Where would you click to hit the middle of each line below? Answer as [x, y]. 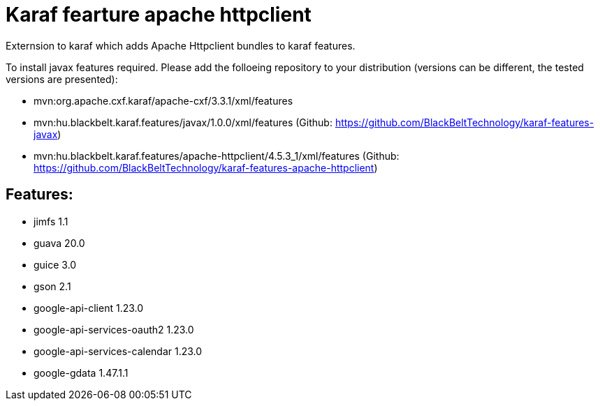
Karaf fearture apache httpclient [159, 15]
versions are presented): [62, 79]
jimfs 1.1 [51, 221]
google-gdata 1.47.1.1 [81, 373]
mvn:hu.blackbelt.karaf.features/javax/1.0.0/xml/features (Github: [183, 122]
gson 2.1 [52, 286]
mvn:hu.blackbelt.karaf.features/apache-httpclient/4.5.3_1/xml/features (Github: [217, 156]
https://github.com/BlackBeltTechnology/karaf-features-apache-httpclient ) [206, 167]
